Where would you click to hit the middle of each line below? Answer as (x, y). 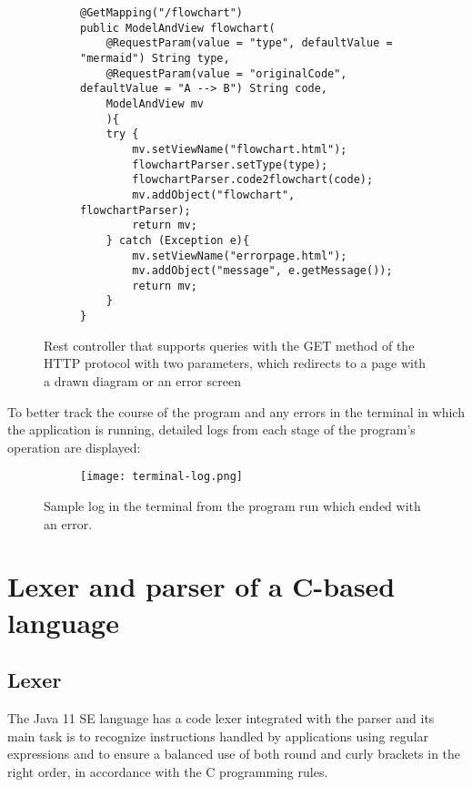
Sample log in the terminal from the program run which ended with (232, 506)
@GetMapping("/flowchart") (161, 13)
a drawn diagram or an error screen (142, 380)
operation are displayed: (74, 447)
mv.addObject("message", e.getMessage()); (262, 271)
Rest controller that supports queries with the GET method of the (229, 345)
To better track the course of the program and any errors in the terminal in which (236, 411)
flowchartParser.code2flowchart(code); (253, 180)
